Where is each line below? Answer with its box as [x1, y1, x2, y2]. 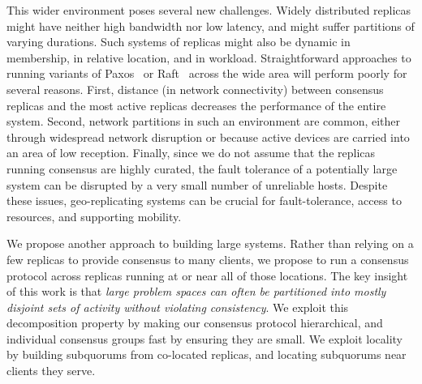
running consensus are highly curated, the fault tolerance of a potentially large [6, 160, 398, 177]
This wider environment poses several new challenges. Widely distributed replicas [6, 2, 411, 18]
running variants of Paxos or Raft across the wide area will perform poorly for [6, 65, 407, 82]
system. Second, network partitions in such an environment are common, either [6, 113, 401, 130]
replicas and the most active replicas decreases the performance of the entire [6, 96, 386, 113]
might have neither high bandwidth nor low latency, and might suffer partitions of [6, 17, 415, 34]
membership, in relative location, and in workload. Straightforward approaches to [6, 49, 411, 66]
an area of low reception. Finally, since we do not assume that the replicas [6, 144, 376, 161]
